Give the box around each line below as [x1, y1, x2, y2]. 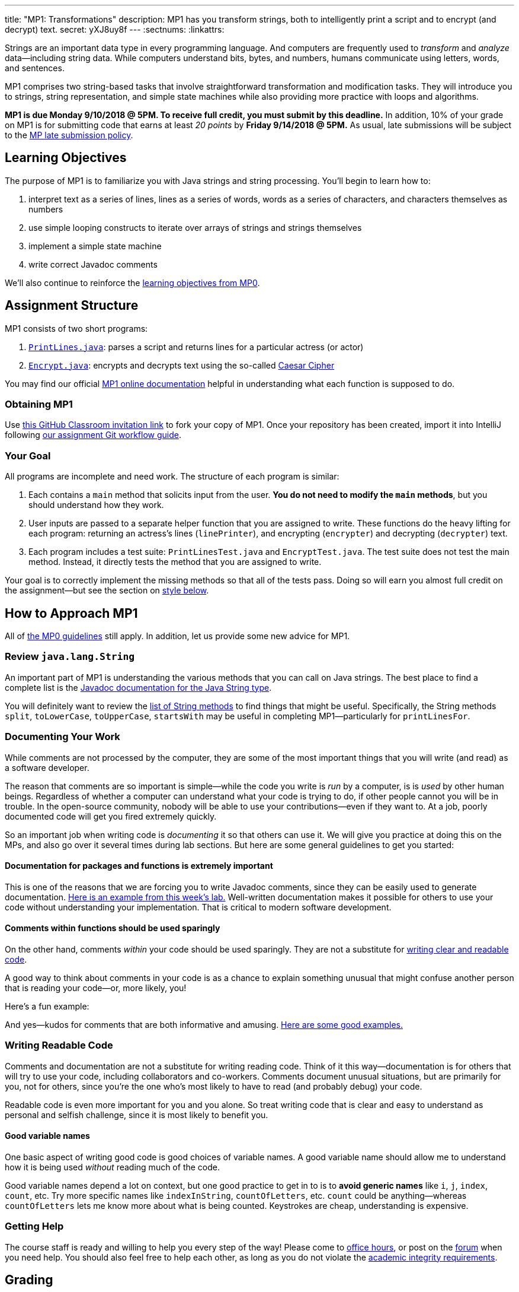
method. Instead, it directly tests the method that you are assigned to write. [28, 557, 322, 567]
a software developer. [5, 762, 89, 773]
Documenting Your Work [5, 731, 120, 743]
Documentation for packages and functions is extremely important [5, 861, 273, 871]
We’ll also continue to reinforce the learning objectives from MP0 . [5, 277, 260, 288]
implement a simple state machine [28, 240, 162, 251]
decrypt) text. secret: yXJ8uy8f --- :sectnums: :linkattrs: [5, 24, 225, 34]
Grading [5, 1272, 53, 1288]
